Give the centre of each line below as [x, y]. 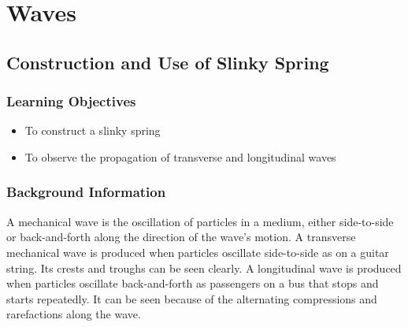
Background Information [86, 192]
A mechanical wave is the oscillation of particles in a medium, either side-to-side [200, 221]
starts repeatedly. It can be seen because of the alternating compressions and [192, 298]
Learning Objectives [71, 101]
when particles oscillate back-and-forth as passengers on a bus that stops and [193, 283]
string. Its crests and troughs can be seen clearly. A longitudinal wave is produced [204, 268]
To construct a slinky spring [93, 130]
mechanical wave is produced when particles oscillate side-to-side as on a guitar [198, 252]
